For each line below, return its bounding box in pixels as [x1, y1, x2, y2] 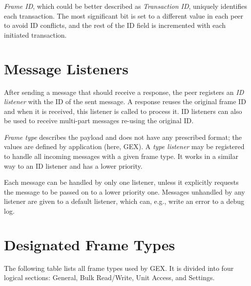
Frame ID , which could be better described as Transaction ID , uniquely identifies [4, 1, 248, 11]
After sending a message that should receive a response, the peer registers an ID [4, 87, 244, 97]
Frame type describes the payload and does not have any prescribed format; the [4, 132, 242, 142]
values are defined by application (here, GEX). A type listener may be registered [4, 141, 245, 152]
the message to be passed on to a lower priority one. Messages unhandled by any [4, 186, 245, 197]
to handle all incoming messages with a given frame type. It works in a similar [4, 151, 238, 161]
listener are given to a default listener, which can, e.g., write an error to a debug [4, 196, 244, 206]
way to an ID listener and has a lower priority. [4, 160, 143, 171]
